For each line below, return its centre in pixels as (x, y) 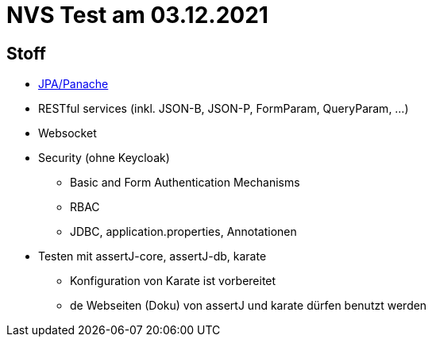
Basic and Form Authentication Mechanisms (185, 183)
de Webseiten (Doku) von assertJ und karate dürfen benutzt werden (249, 306)
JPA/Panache (73, 84)
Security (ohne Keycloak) (104, 158)
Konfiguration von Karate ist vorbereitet (173, 281)
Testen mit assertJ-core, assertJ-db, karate (152, 256)
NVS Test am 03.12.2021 (137, 15)
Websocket (67, 133)
